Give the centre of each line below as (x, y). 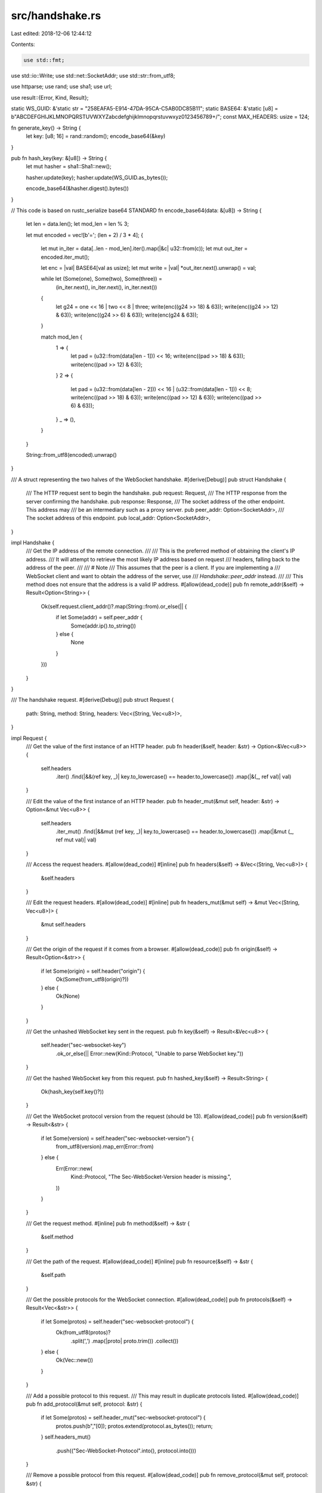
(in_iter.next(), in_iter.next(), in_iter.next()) (106, 287)
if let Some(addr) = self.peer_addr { (99, 618)
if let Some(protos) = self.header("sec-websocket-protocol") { (117, 1321)
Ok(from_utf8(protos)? (83, 1332)
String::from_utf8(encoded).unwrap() (72, 454)
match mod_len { (62, 337)
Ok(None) (68, 996)
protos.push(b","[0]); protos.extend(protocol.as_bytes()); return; (134, 1426)
